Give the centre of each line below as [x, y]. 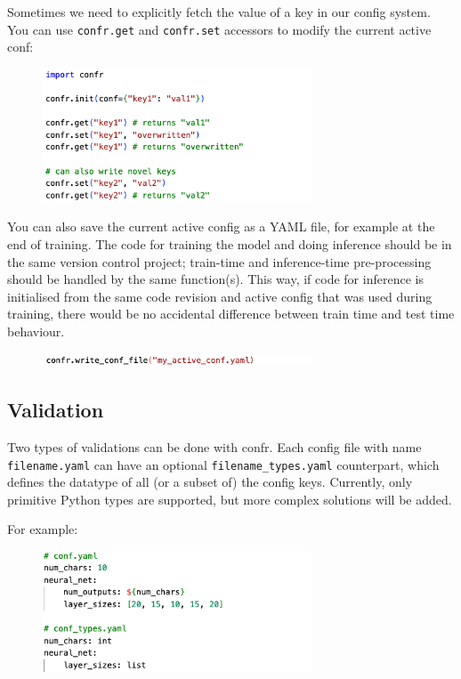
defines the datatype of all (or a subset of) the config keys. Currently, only [210, 482]
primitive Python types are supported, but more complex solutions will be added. [230, 499]
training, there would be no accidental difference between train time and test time [231, 314]
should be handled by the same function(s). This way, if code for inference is [215, 279]
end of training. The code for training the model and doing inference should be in [230, 243]
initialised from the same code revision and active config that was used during [220, 296]
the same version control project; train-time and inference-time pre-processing [219, 261]
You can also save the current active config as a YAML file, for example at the [221, 226]
